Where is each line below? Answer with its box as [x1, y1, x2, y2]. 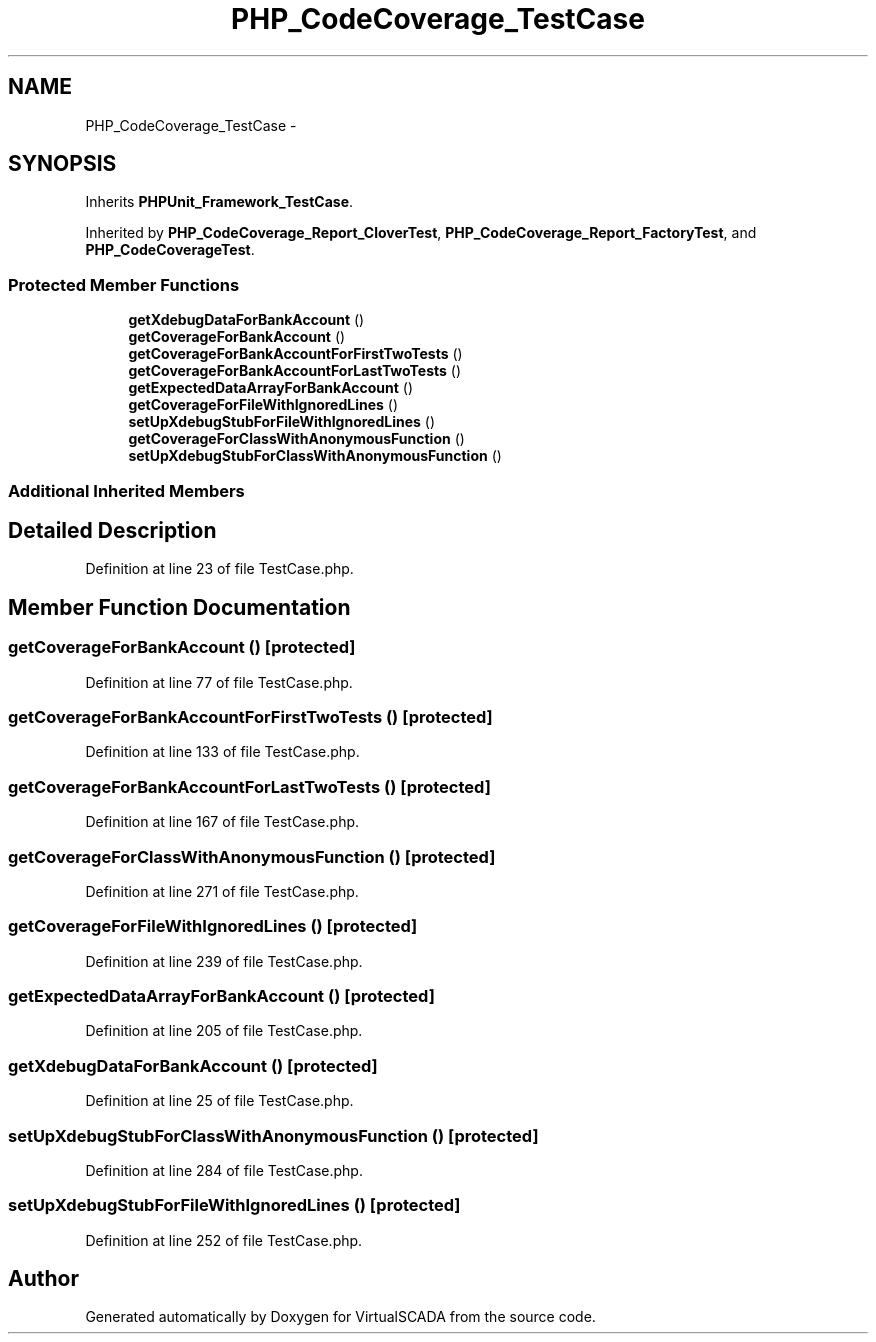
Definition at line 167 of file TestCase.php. [85, 813, 360, 831]
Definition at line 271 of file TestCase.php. [85, 882, 359, 900]
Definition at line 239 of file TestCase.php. [85, 952, 363, 970]
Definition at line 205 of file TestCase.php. [85, 1022, 363, 1040]
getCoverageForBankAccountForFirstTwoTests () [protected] [8, 707, 493, 727]
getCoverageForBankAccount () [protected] [8, 637, 356, 658]
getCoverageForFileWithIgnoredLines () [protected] [8, 916, 418, 937]
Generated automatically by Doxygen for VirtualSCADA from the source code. [85, 1308, 596, 1326]
